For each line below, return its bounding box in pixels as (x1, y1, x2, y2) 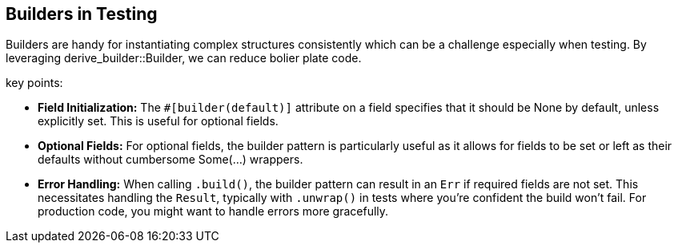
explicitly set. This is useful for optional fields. (38, 114, 279, 128)
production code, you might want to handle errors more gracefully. (38, 204, 389, 219)
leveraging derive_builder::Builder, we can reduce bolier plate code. (6, 51, 362, 65)
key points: (6, 76, 63, 90)
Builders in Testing (6, 4, 158, 24)
